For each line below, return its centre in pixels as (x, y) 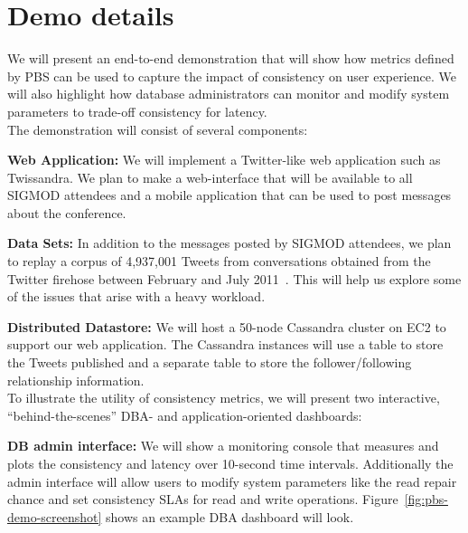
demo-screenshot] (55, 516)
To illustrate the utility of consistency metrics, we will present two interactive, (224, 398)
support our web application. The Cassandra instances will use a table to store (225, 344)
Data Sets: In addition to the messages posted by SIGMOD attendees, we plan (229, 243)
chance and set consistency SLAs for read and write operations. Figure (203, 499)
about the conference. (67, 212)
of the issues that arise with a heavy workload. (136, 296)
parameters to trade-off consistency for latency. (137, 111)
